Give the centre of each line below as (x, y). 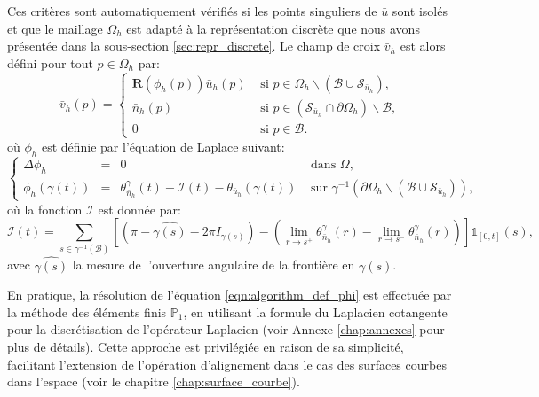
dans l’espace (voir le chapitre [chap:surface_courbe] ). (154, 381)
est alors (423, 46)
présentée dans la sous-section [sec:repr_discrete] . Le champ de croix (194, 46)
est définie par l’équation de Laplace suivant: (163, 146)
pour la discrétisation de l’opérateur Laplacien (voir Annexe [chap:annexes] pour (226, 329)
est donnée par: (139, 209)
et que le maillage (55, 28)
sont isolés (420, 11)
